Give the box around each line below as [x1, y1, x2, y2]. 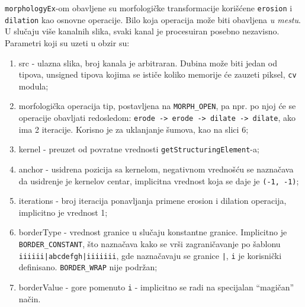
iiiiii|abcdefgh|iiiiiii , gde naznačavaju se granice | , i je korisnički [18, 249, 282, 261]
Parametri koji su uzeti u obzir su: [5, 36, 130, 49]
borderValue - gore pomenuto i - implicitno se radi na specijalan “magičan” [18, 280, 294, 293]
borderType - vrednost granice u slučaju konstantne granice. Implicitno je [18, 226, 287, 238]
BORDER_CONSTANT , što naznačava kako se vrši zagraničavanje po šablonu [18, 237, 281, 250]
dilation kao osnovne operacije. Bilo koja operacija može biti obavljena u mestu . [5, 13, 301, 25]
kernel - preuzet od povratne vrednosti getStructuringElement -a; [18, 143, 259, 155]
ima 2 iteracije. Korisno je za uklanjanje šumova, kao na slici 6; [18, 123, 249, 135]
